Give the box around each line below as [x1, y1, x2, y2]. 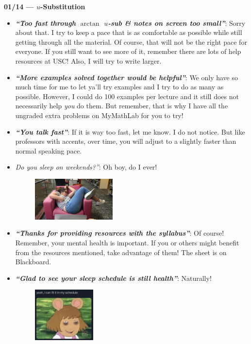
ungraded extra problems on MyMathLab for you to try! [15, 110, 184, 120]
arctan [80, 20, 100, 27]
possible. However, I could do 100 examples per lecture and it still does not [15, 91, 239, 101]
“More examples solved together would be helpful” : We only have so [15, 72, 238, 82]
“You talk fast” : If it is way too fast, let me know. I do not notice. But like [15, 126, 245, 137]
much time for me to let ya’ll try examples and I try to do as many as [15, 82, 224, 92]
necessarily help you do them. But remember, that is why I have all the [15, 101, 228, 111]
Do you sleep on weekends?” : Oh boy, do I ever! [15, 162, 157, 172]
